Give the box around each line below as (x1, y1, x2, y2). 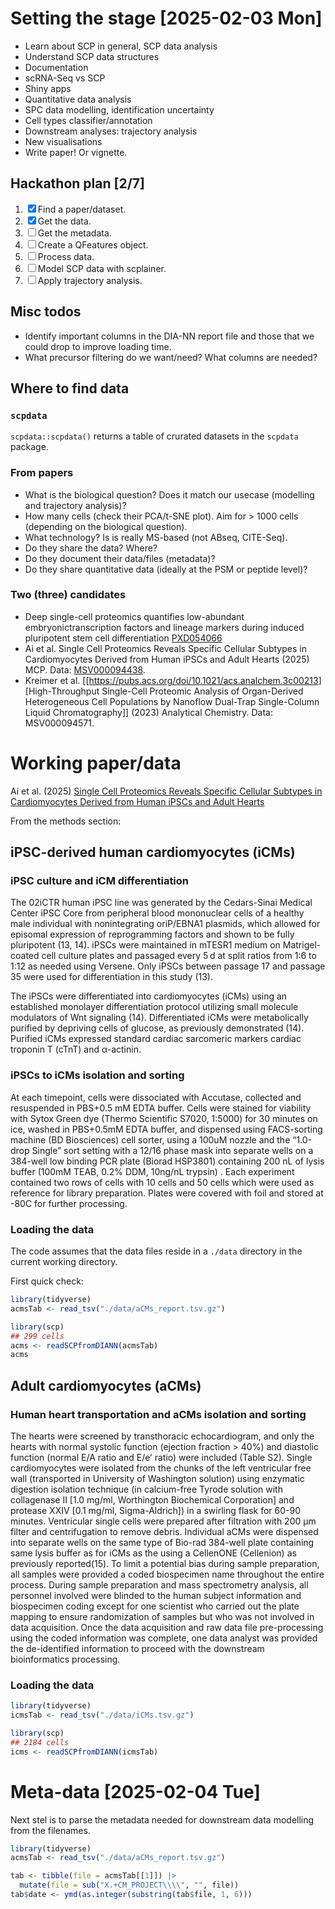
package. (10, 441, 49, 453)
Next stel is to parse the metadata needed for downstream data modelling (10, 1813, 315, 1826)
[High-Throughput (24, 685, 100, 697)
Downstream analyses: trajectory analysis (24, 125, 198, 137)
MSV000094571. (24, 717, 95, 729)
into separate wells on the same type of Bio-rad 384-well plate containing (10, 1537, 315, 1548)
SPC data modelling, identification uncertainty (24, 103, 215, 116)
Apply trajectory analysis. (37, 274, 143, 286)
